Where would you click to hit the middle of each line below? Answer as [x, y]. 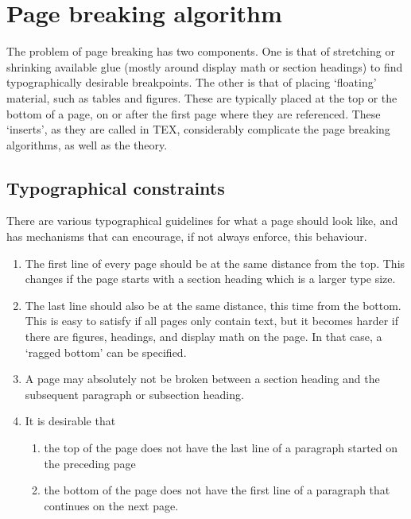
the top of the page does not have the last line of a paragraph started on [221, 448]
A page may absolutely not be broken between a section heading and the [202, 379]
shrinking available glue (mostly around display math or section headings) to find [205, 66]
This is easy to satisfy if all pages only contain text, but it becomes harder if [212, 321]
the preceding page [90, 463]
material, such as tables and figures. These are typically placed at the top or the [202, 97]
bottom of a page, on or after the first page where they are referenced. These [194, 113]
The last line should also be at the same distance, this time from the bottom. [213, 305]
